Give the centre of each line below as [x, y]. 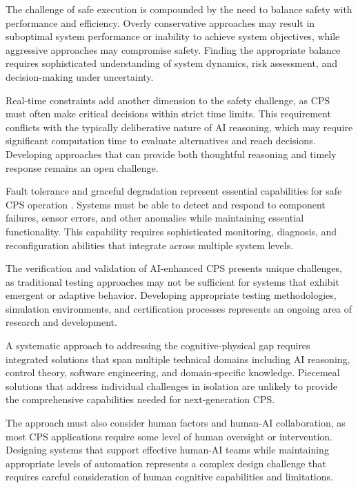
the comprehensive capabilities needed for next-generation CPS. [140, 399]
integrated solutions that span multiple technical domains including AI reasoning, [178, 359]
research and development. [61, 322]
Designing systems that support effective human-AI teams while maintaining [167, 450]
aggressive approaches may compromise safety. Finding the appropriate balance [173, 49]
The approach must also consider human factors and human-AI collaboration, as [176, 423]
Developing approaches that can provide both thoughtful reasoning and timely [171, 154]
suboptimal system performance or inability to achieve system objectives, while [173, 36]
